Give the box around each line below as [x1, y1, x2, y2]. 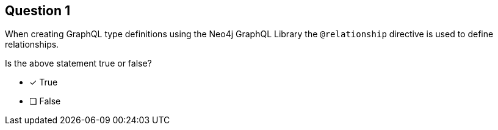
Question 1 [5, 3, 71, 18]
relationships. [5, 39, 59, 50]
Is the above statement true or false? [5, 58, 152, 69]
